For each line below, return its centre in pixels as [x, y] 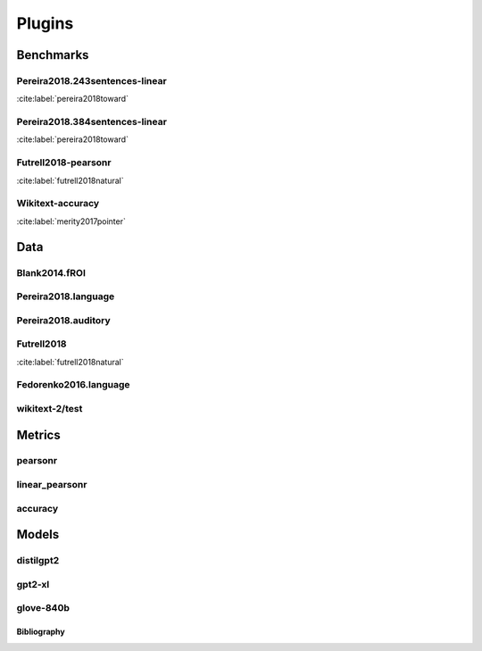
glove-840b [43, 608]
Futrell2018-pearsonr [64, 163]
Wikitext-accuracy [58, 204]
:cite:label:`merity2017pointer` [71, 221]
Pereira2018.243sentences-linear [91, 80]
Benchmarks [53, 55]
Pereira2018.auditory [63, 320]
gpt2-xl [33, 584]
